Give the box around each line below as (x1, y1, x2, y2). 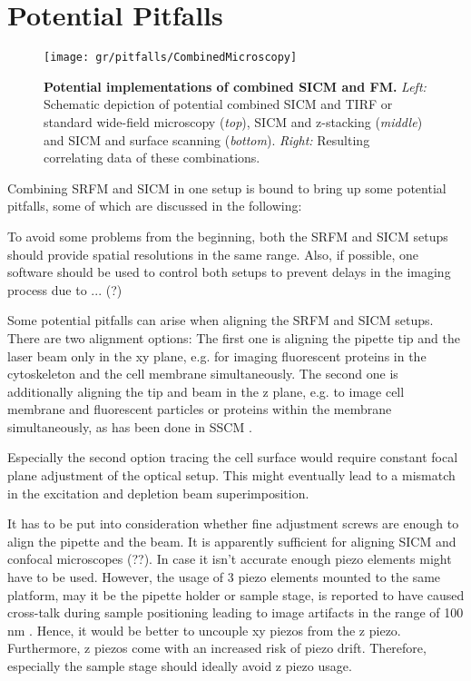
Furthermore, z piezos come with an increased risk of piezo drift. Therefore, (7, 638, 427, 657)
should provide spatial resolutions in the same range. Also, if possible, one (7, 244, 419, 263)
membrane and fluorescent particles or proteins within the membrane (7, 400, 392, 419)
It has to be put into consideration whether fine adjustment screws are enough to (7, 514, 459, 533)
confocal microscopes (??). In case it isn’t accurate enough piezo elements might (7, 549, 452, 568)
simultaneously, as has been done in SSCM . (7, 417, 252, 436)
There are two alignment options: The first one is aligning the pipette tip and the (7, 328, 460, 347)
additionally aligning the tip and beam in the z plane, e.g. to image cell (7, 381, 405, 400)
